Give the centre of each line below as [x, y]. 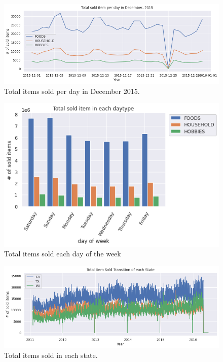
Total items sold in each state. [51, 355]
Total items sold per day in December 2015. [72, 91]
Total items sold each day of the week [63, 254]
